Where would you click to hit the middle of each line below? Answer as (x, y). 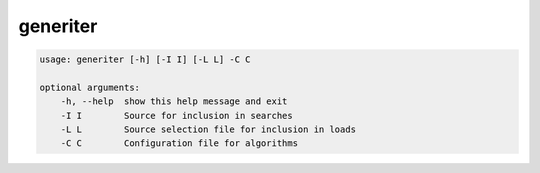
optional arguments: (89, 87)
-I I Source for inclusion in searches (177, 115)
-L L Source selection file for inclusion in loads (208, 129)
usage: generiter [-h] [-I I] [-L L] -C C (145, 59)
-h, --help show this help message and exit (174, 101)
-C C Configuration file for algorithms (179, 143)
